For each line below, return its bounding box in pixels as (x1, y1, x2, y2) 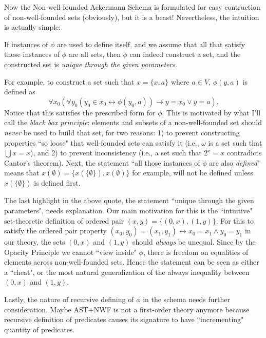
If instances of (4, 38, 48, 49)
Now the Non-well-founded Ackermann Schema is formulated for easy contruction (4, 2, 260, 12)
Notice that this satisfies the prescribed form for (4, 107, 156, 117)
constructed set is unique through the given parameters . (4, 58, 178, 69)
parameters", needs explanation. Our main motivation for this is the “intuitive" (4, 205, 253, 215)
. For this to (216, 215, 254, 226)
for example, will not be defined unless (132, 167, 253, 178)
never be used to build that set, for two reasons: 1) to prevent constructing (4, 127, 240, 137)
